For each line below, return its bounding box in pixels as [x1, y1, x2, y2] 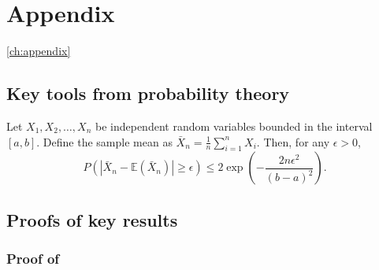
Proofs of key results [6, 207, 178, 231]
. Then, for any [256, 133, 330, 150]
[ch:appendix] [6, 43, 71, 59]
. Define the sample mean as [36, 133, 173, 150]
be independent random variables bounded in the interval [95, 117, 373, 134]
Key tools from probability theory [6, 81, 290, 105]
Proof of [6, 249, 60, 268]
